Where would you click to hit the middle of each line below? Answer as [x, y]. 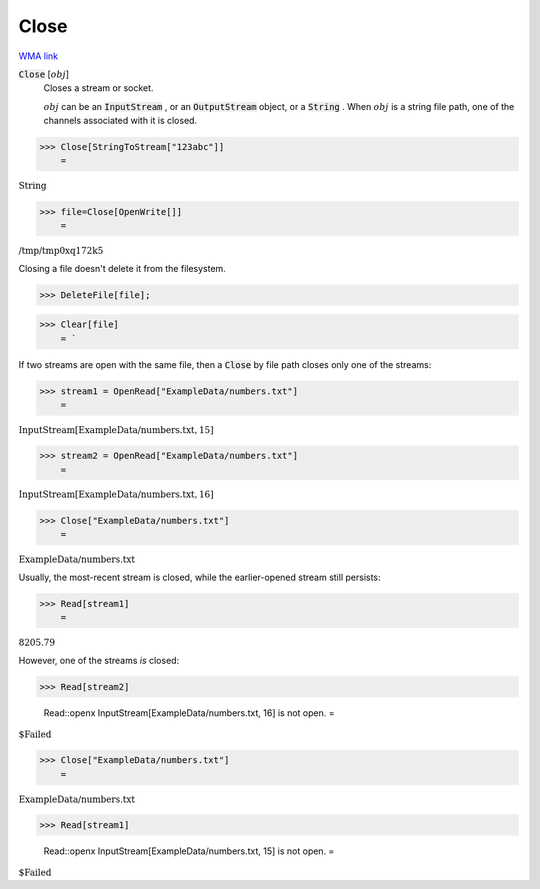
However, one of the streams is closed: [99, 660]
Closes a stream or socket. [98, 88]
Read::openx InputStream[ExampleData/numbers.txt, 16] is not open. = [189, 712]
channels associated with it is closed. [120, 121]
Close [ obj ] [44, 74]
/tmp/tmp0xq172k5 [61, 251]
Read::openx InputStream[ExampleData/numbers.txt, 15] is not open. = [189, 851]
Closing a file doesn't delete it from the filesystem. [122, 268]
